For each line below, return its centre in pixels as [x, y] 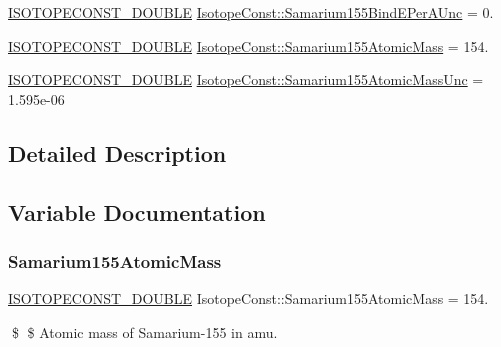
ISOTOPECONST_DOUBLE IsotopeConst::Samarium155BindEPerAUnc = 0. [251, 12]
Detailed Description [117, 152]
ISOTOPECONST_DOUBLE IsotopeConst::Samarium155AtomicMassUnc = [246, 79]
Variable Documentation [137, 211]
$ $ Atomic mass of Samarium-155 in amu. [144, 331]
